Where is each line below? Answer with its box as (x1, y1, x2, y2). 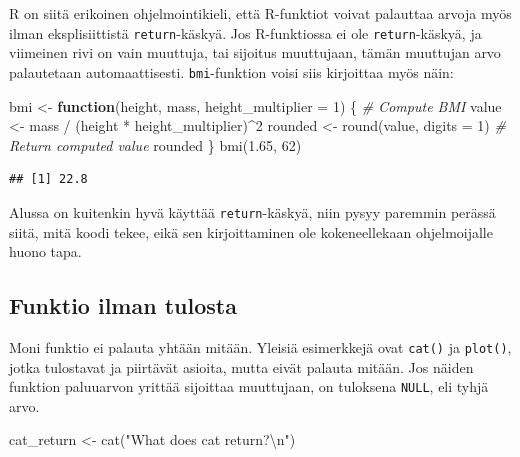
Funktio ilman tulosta (9, 290, 237, 321)
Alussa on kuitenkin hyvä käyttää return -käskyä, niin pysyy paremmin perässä (9, 201, 496, 222)
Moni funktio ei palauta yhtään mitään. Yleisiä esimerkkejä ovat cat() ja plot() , (9, 336, 512, 357)
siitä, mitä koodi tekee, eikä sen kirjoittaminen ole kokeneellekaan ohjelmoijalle (9, 221, 493, 242)
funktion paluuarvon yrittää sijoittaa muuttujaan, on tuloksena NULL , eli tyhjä (9, 376, 489, 397)
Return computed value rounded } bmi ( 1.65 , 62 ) (9, 134, 302, 155)
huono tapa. (9, 241, 82, 262)
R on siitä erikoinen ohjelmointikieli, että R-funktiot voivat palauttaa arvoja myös (9, 3, 512, 23)
